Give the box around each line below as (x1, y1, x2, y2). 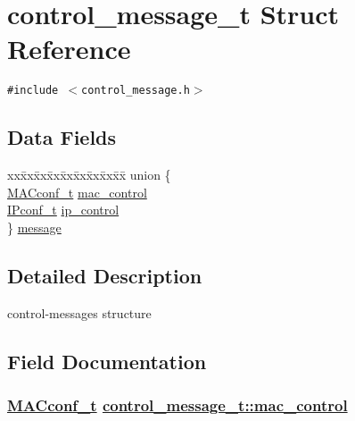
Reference (7, 30, 131, 67)
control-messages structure (7, 303, 152, 322)
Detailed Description (7, 261, 202, 289)
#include (7, 84, 59, 97)
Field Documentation (7, 347, 207, 375)
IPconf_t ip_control (7, 200, 120, 219)
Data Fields (7, 123, 117, 151)
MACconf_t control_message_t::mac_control (7, 394, 348, 417)
